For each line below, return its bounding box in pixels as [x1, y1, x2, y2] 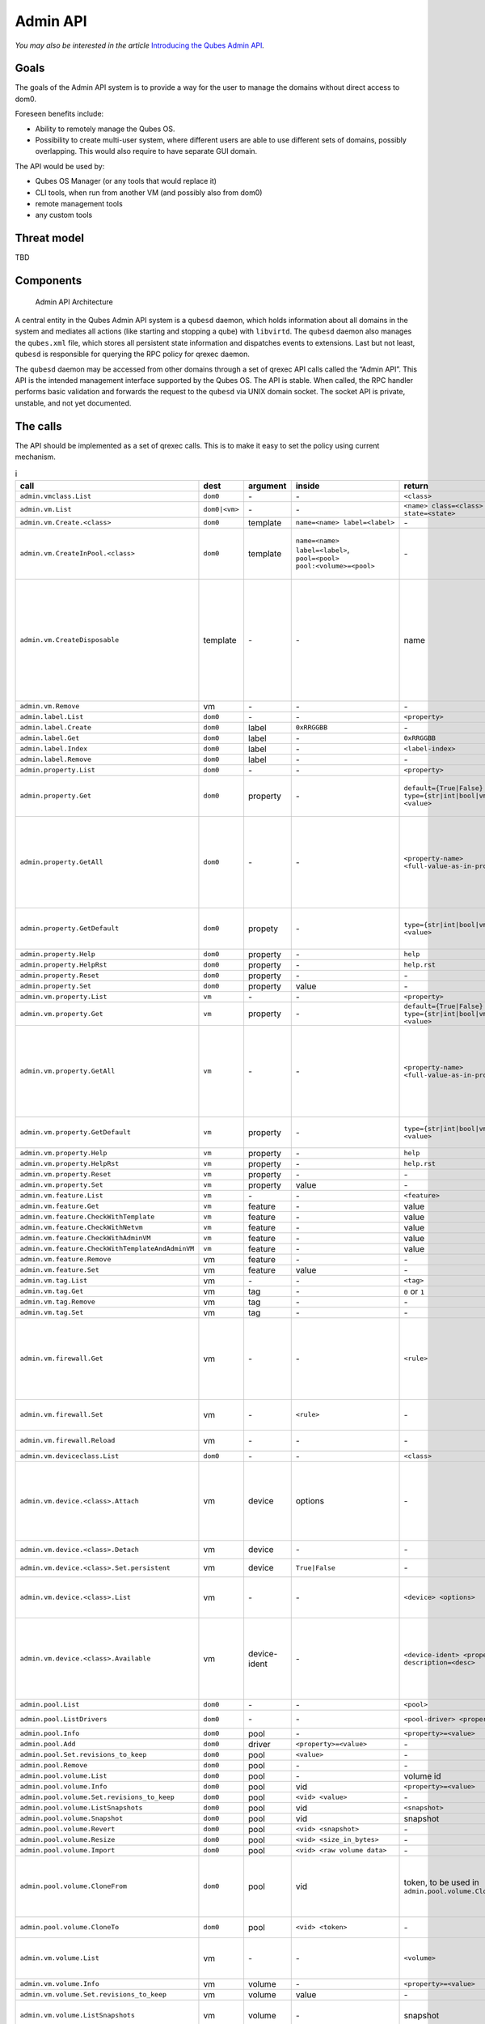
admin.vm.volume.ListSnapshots [19, 2011, 135, 2020]
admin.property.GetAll [19, 858, 104, 866]
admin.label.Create [19, 723, 92, 732]
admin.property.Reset [19, 972, 100, 980]
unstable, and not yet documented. [15, 398, 132, 408]
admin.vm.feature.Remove [19, 1255, 112, 1264]
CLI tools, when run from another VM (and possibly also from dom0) [35, 187, 263, 198]
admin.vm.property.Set [19, 1180, 104, 1189]
